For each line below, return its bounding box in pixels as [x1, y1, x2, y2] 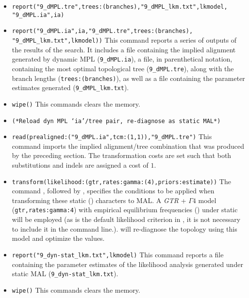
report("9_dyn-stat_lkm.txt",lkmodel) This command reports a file [12, 249, 224, 259]
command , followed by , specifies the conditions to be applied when [12, 186, 215, 196]
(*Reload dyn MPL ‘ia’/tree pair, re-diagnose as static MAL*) [12, 117, 221, 125]
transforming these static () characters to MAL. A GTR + [12, 195, 186, 205]
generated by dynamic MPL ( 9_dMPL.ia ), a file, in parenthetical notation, [12, 54, 232, 64]
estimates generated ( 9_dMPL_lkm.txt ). [12, 82, 129, 93]
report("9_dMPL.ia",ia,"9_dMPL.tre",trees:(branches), [12, 28, 193, 35]
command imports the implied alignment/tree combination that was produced [12, 141, 245, 151]
